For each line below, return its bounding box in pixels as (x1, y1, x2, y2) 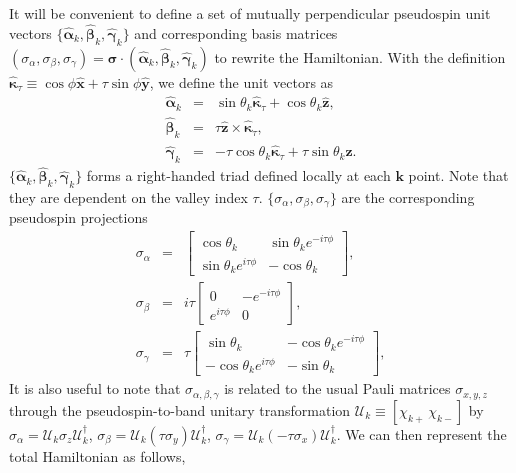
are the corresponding (341, 187, 475, 208)
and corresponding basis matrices (134, 22, 338, 43)
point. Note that (408, 165, 509, 186)
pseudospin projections (9, 207, 148, 228)
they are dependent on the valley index (9, 187, 248, 208)
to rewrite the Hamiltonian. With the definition (214, 46, 506, 67)
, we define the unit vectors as (149, 71, 334, 92)
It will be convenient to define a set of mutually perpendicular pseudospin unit (9, 3, 491, 23)
